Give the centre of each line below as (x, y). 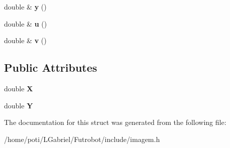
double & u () (26, 23)
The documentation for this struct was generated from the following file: (115, 122)
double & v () (25, 40)
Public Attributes (51, 67)
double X (19, 88)
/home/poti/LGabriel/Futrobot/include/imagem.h (82, 139)
